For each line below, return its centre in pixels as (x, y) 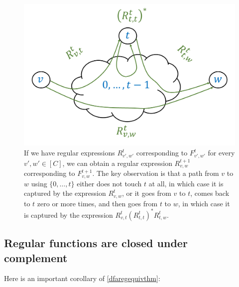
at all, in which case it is (186, 183)
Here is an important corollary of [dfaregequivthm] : (82, 278)
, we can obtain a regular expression (117, 163)
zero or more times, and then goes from (97, 203)
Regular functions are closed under (96, 243)
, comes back (210, 193)
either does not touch (109, 183)
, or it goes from (147, 193)
